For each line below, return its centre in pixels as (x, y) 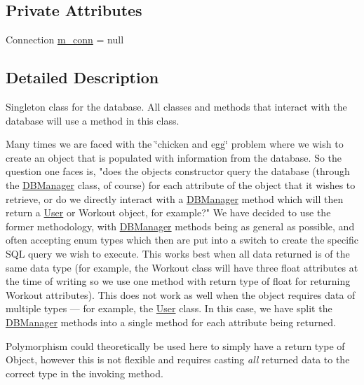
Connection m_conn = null (65, 40)
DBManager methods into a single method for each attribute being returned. (171, 322)
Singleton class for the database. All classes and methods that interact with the (176, 106)
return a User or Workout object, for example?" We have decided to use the (168, 212)
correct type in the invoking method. (85, 373)
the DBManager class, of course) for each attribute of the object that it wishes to (181, 184)
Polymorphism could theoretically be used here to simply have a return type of (175, 345)
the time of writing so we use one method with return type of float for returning (178, 281)
